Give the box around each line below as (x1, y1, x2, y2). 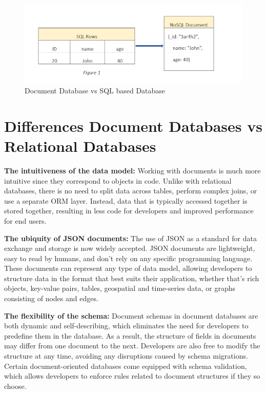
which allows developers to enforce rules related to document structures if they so (4, 370, 260, 381)
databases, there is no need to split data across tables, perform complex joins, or (4, 185, 257, 196)
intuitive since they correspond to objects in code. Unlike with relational (4, 175, 232, 186)
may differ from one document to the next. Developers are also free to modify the (4, 340, 260, 351)
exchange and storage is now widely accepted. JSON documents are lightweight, (4, 243, 255, 253)
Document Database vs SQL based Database (25, 85, 166, 96)
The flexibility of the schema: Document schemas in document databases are (4, 310, 258, 321)
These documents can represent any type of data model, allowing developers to (4, 263, 252, 273)
